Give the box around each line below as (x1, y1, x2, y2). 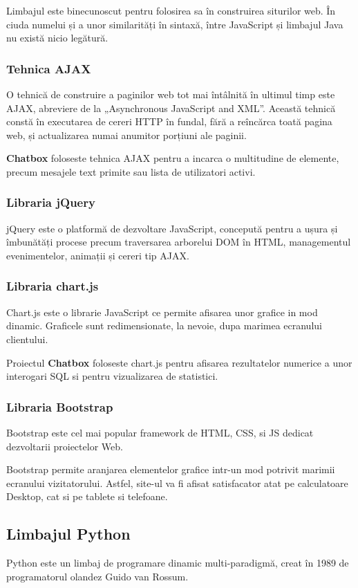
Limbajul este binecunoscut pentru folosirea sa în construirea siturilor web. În (6, 3, 336, 17)
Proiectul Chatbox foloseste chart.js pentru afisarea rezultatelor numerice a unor (6, 355, 352, 369)
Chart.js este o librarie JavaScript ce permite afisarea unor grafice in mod (6, 304, 318, 319)
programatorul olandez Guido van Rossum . (6, 569, 189, 583)
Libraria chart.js (6, 277, 99, 295)
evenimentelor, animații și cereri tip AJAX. (6, 248, 189, 262)
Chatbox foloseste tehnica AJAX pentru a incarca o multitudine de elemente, (6, 151, 339, 165)
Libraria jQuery (6, 194, 95, 211)
